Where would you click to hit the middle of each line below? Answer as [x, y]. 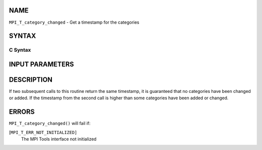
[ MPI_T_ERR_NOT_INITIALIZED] [43, 132]
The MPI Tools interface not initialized [59, 139]
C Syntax [20, 50]
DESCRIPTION [31, 80]
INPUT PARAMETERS [41, 64]
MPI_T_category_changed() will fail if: [50, 123]
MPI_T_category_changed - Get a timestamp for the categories [74, 22]
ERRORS [22, 112]
